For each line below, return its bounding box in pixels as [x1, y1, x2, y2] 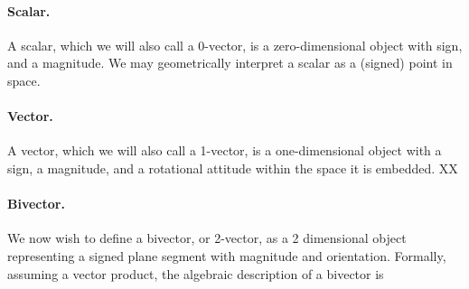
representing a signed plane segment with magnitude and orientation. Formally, [7, 246, 446, 265]
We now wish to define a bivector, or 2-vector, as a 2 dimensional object [7, 228, 407, 247]
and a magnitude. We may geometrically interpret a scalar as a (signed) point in [7, 53, 453, 72]
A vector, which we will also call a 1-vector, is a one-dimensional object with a [7, 141, 442, 160]
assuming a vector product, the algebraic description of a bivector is [7, 264, 384, 283]
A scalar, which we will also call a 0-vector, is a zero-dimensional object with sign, [7, 35, 463, 54]
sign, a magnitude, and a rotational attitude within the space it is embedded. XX [7, 158, 458, 177]
